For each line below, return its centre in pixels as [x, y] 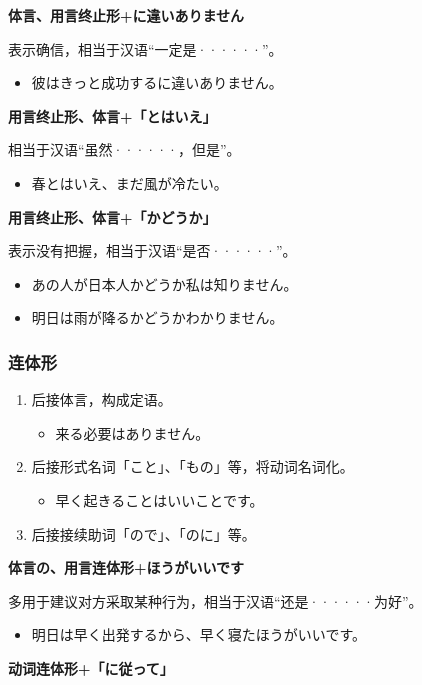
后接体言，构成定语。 [101, 399]
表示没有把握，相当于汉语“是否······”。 [152, 250]
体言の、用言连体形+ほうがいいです [126, 567]
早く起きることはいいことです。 [159, 499]
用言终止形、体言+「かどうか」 [112, 216]
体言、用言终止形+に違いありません [126, 15]
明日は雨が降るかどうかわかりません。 [157, 317]
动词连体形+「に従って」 [91, 667]
